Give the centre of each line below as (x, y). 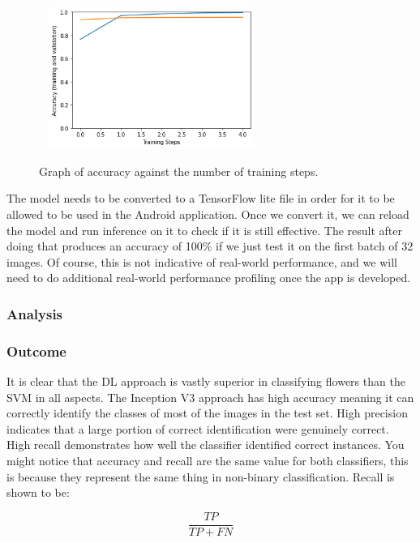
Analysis (35, 313)
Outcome (36, 351)
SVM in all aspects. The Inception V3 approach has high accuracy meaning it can (210, 397)
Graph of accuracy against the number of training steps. (179, 171)
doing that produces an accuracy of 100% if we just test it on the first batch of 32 (210, 246)
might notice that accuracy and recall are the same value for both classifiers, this (208, 461)
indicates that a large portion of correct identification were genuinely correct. (198, 428)
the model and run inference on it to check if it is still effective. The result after (205, 230)
